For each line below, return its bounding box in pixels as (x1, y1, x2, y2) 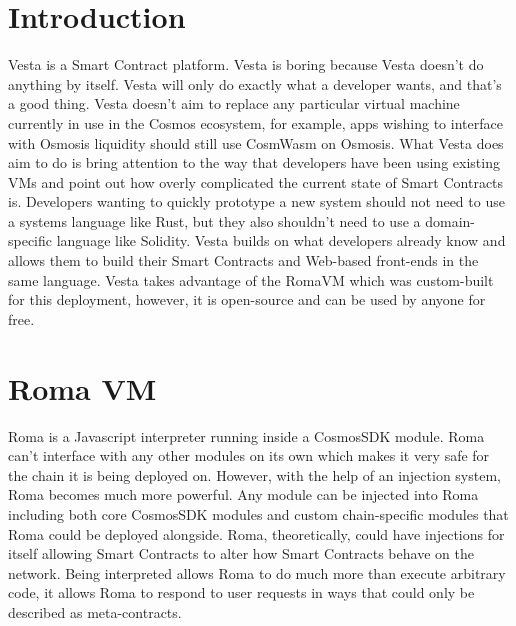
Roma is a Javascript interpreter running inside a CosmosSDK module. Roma (8, 425, 485, 446)
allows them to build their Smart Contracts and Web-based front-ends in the (8, 250, 479, 271)
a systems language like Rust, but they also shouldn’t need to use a (8, 210, 421, 231)
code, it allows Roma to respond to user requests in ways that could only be (8, 582, 475, 603)
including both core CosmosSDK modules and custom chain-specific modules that (8, 503, 509, 524)
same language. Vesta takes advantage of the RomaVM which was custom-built (8, 269, 494, 290)
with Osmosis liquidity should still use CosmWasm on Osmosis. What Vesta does (8, 132, 504, 153)
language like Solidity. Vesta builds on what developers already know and (56, 230, 506, 251)
